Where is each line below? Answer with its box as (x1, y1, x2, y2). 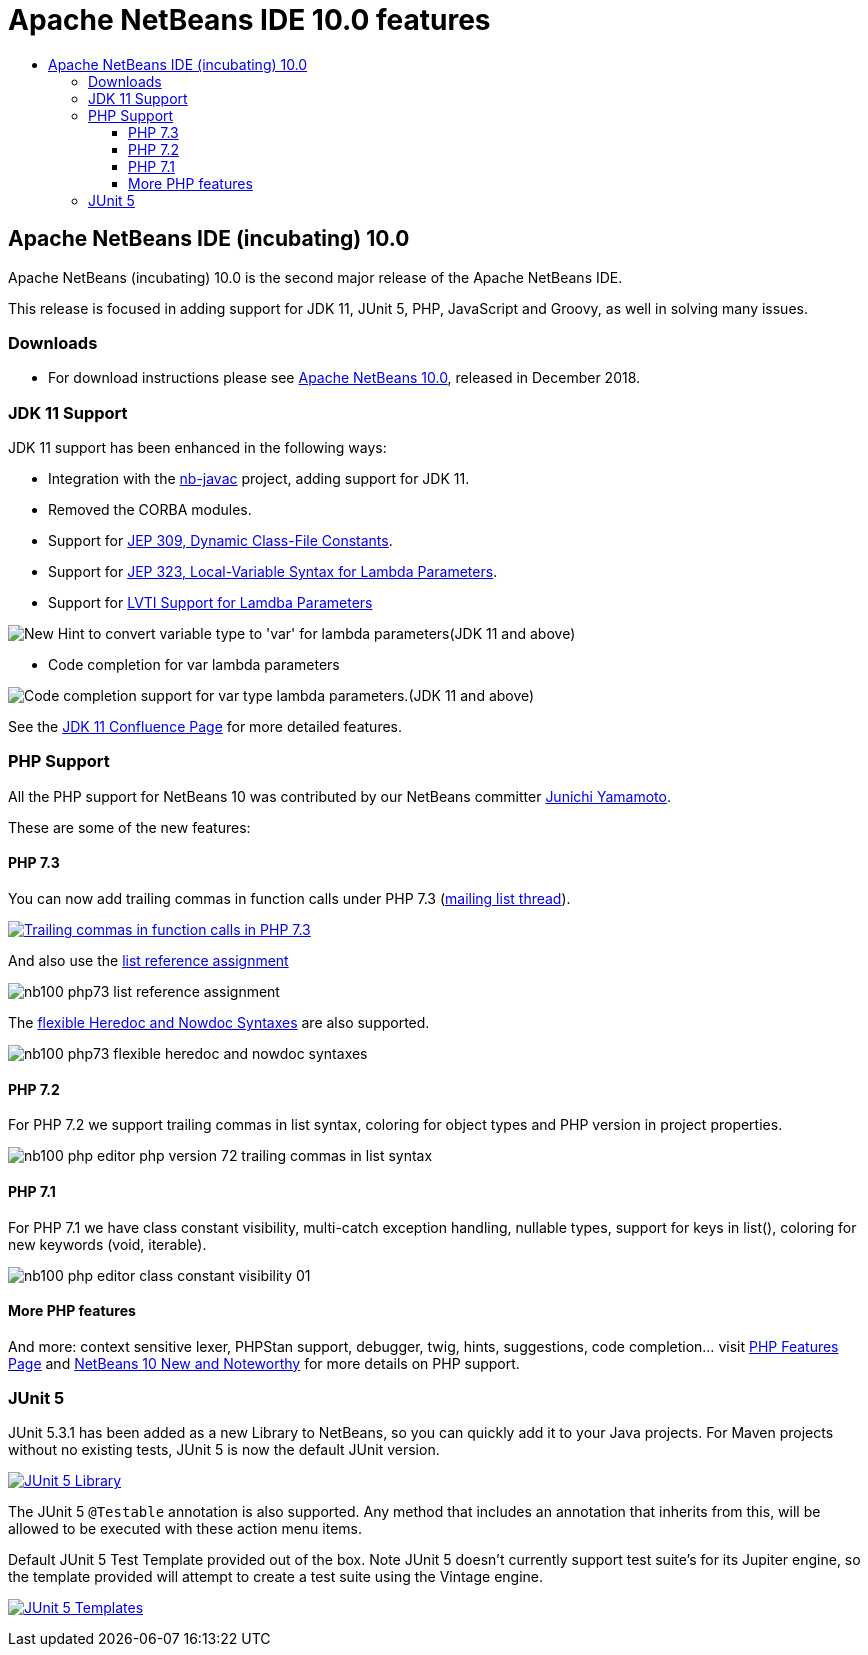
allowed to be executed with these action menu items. (8, 1520, 363, 1538)
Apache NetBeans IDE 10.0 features (8, 3, 491, 37)
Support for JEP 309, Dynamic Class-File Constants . (48, 532, 393, 550)
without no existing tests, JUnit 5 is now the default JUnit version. (8, 1441, 440, 1459)
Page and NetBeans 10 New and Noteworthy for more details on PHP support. (8, 1354, 520, 1372)
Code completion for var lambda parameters (48, 656, 340, 674)
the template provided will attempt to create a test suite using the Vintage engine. (8, 1568, 544, 1586)
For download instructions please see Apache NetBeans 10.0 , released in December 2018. (48, 369, 641, 387)
